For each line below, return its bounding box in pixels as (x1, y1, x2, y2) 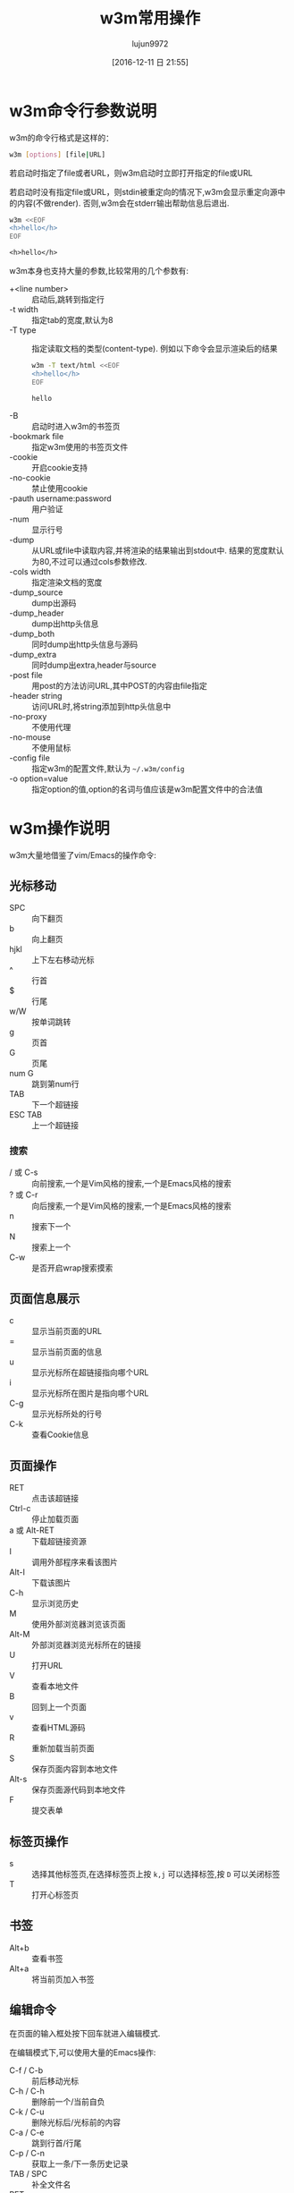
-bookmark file (9, 430, 64, 441)
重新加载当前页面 (31, 1743, 95, 1754)
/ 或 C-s (9, 1167, 38, 1177)
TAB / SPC (9, 2168, 47, 2179)
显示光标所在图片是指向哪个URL (31, 1388, 149, 1398)
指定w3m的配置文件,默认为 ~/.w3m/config (31, 762, 185, 774)
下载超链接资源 (31, 1536, 87, 1547)
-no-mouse (9, 731, 52, 743)
